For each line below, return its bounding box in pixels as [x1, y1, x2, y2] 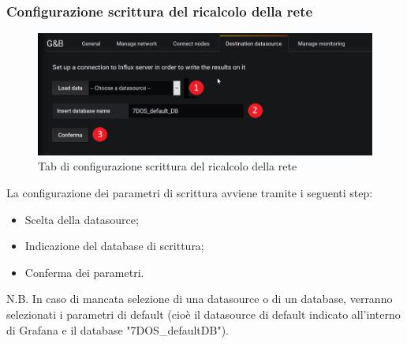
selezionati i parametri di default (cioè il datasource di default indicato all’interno [6, 306, 401, 323]
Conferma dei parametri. [24, 264, 144, 280]
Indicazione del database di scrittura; [24, 237, 204, 254]
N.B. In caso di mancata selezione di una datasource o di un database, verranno [6, 290, 393, 307]
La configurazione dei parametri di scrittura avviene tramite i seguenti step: [6, 185, 373, 201]
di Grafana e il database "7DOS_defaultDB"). [6, 321, 229, 338]
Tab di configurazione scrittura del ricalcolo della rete [38, 158, 297, 174]
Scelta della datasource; [24, 211, 139, 227]
